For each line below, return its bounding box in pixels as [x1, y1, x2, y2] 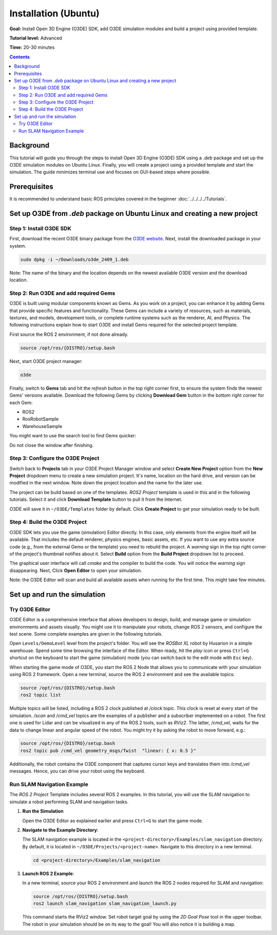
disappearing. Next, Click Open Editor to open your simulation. [9, 567, 142, 574]
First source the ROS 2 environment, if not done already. [9, 331, 128, 337]
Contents [9, 54, 30, 60]
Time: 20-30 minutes [9, 44, 55, 51]
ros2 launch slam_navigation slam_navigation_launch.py [33, 901, 177, 907]
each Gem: [9, 399, 33, 405]
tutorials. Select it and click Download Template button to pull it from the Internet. [9, 496, 183, 502]
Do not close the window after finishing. [9, 442, 94, 448]
